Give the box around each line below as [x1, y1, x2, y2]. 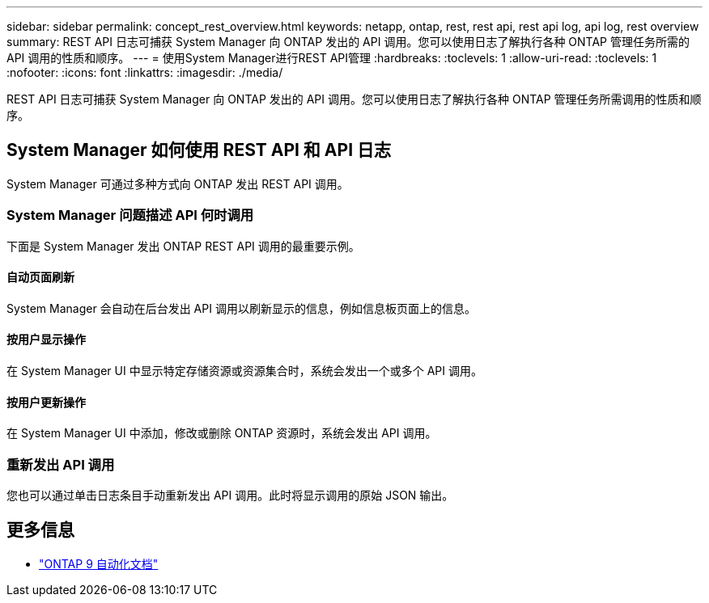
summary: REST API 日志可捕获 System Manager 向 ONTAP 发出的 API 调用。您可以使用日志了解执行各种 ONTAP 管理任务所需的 [6, 35, 690, 48]
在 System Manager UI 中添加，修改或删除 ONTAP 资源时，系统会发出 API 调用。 [6, 426, 437, 441]
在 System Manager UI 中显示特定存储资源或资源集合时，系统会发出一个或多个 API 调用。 [6, 364, 482, 378]
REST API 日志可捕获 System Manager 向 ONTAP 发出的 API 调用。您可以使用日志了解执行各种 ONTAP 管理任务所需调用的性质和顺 [6, 92, 702, 106]
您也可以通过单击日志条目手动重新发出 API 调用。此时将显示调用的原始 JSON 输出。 [6, 488, 454, 502]
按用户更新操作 [6, 394, 86, 409]
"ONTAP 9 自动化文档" [39, 556, 159, 571]
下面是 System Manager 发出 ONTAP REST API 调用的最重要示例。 [6, 238, 360, 253]
